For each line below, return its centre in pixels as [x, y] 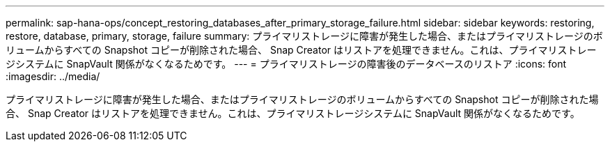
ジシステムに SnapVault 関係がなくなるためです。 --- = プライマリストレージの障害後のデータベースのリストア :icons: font [286, 64]
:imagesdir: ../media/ [53, 76]
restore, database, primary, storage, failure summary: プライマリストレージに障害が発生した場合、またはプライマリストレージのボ [304, 36]
